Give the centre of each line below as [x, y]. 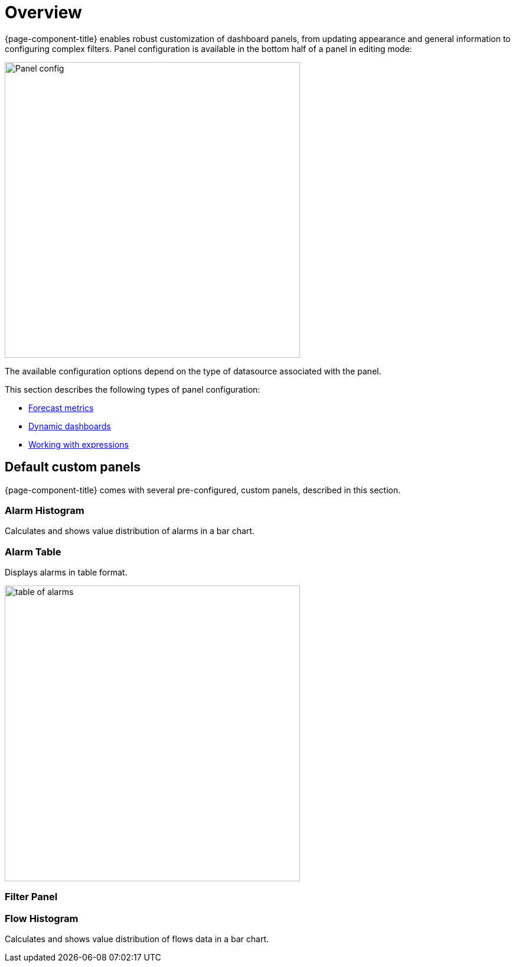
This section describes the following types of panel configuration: [133, 389]
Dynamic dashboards [70, 426]
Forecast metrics [61, 408]
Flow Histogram [42, 918]
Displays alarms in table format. [66, 573]
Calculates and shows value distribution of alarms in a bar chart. [130, 531]
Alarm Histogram [45, 510]
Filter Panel [31, 897]
